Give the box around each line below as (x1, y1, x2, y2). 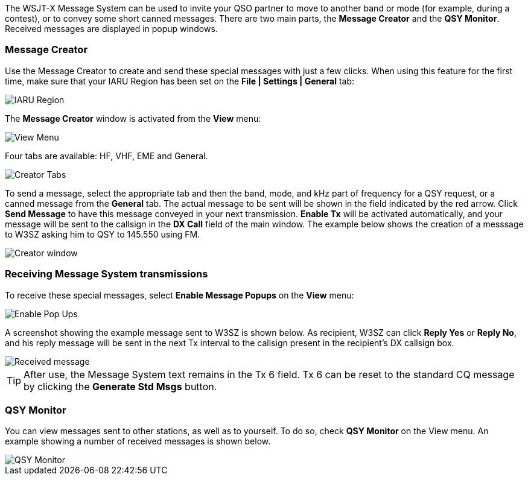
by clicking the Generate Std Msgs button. (24, 380, 217, 393)
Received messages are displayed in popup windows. (5, 24, 218, 34)
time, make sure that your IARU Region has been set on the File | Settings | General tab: (5, 75, 355, 86)
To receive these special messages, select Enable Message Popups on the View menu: (5, 289, 354, 300)
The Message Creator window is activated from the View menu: (5, 113, 261, 124)
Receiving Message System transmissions (5, 268, 208, 280)
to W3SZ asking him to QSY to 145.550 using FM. (5, 229, 200, 239)
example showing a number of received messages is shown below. (5, 436, 271, 447)
